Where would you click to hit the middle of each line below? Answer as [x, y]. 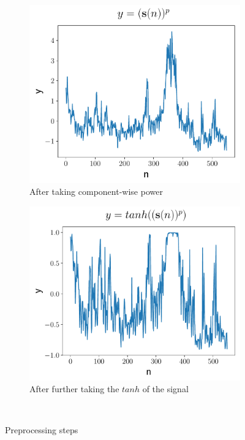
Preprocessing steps [42, 430]
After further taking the [74, 389]
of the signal [165, 389]
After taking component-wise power [96, 192]
